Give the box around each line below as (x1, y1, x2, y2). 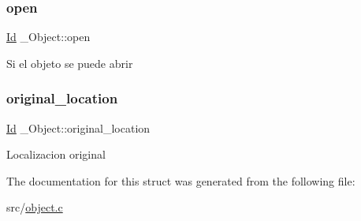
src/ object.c (6, 199, 63, 215)
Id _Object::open (6, 28, 91, 45)
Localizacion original (6, 146, 106, 163)
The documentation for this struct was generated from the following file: (6, 172, 355, 189)
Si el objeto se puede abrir (6, 54, 133, 71)
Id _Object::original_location (6, 119, 151, 136)
